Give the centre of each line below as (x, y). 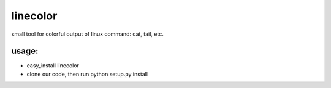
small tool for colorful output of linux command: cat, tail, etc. (87, 34)
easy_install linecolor (53, 66)
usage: (25, 51)
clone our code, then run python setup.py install (87, 74)
